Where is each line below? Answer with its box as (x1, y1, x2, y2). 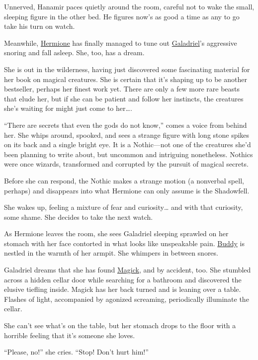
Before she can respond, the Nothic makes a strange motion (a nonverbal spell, (4, 175, 244, 185)
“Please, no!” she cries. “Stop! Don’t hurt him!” (4, 347, 149, 357)
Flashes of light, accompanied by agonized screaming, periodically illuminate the (4, 293, 249, 304)
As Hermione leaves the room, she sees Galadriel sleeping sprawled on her (4, 228, 229, 239)
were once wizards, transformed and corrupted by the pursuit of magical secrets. (4, 159, 249, 169)
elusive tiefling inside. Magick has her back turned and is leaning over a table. (4, 284, 241, 294)
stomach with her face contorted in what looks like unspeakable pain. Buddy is (4, 238, 245, 248)
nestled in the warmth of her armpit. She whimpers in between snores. (4, 248, 218, 258)
